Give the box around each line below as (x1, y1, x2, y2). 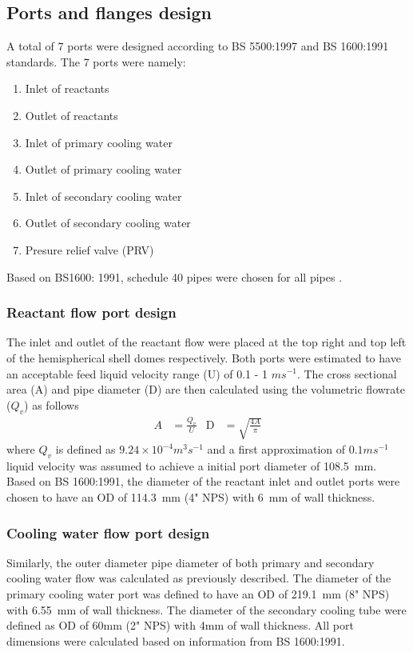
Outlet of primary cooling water (25, 161, 182, 178)
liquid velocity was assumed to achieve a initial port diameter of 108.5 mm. (6, 457, 377, 474)
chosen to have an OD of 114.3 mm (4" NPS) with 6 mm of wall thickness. (6, 489, 375, 506)
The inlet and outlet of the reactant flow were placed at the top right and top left (6, 334, 407, 350)
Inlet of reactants (25, 80, 109, 97)
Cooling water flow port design (6, 522, 210, 542)
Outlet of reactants (25, 106, 118, 123)
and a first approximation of (207, 441, 346, 458)
